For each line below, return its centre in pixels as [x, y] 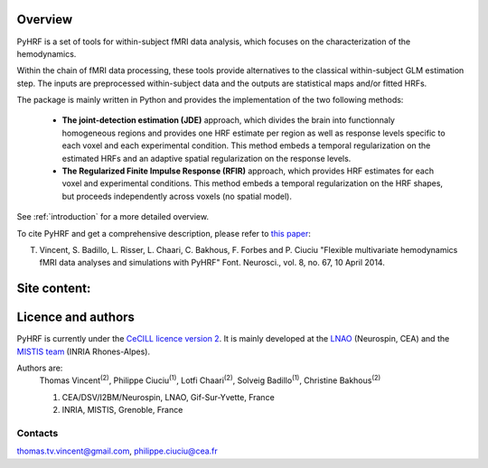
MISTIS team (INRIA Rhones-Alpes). [84, 351]
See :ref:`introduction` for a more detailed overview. [113, 217]
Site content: [54, 289]
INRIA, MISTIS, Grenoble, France [122, 410]
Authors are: [40, 368]
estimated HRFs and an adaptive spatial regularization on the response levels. [206, 158]
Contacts [38, 434]
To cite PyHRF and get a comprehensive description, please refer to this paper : [164, 233]
